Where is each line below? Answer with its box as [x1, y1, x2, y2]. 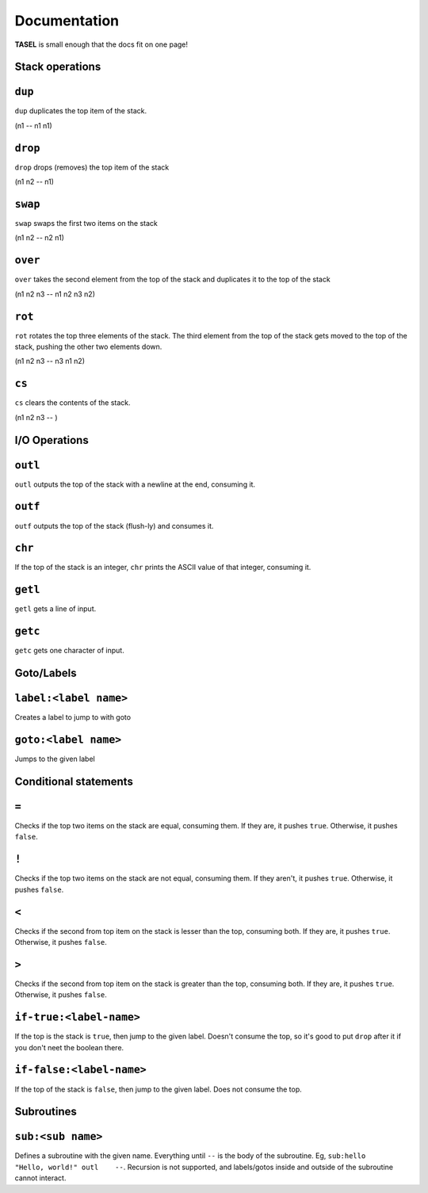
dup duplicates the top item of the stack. [14, 106, 147, 116]
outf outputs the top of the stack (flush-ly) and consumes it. [14, 521, 214, 530]
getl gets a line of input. [14, 604, 97, 614]
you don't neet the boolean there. [14, 1042, 124, 1052]
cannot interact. [14, 1173, 67, 1183]
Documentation [14, 12, 120, 29]
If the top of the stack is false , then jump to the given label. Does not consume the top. [14, 1084, 302, 1094]
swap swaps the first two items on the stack [14, 219, 159, 228]
